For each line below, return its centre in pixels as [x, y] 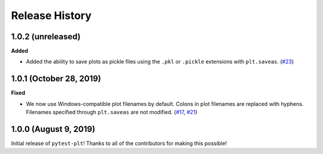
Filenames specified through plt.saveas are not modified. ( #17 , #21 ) [112, 112]
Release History [51, 15]
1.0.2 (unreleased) [46, 37]
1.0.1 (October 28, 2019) [56, 79]
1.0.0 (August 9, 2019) [53, 129]
